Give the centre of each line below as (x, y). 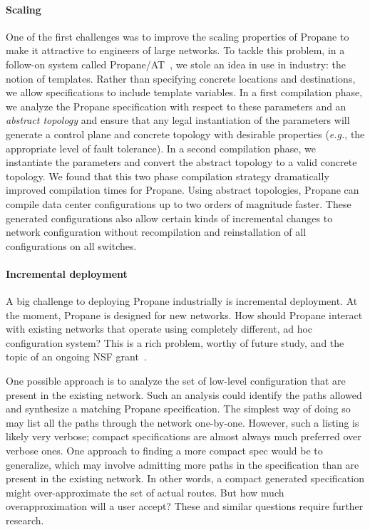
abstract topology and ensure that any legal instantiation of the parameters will (178, 120)
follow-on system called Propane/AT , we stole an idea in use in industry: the (176, 64)
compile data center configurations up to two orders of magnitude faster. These (179, 203)
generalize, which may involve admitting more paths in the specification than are (183, 464)
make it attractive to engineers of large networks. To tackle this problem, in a (175, 50)
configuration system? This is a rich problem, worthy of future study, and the (175, 342)
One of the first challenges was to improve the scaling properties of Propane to (178, 36)
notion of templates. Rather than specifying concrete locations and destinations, (181, 78)
